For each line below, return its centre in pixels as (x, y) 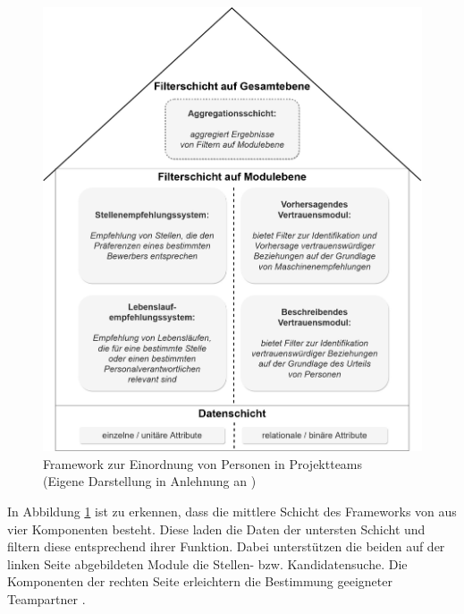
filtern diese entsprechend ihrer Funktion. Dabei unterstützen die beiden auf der (226, 546)
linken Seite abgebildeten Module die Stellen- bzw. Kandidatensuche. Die (207, 563)
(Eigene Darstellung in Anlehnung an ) (150, 481)
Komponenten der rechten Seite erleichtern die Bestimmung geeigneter (200, 581)
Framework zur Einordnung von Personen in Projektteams (203, 463)
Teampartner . (46, 598)
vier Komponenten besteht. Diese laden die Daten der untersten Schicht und (216, 529)
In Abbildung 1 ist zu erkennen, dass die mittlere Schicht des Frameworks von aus (232, 511)
